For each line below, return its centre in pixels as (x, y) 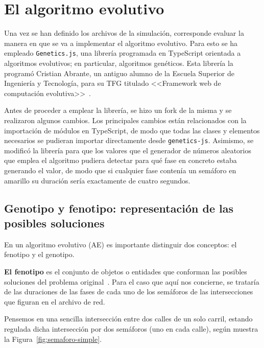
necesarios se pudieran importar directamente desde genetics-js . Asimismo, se (129, 140)
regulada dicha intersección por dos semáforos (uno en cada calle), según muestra (131, 328)
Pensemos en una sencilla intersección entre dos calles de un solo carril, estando (128, 319)
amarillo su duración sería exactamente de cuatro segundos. (97, 180)
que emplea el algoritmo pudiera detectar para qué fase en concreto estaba (121, 160)
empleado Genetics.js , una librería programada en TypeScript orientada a (123, 53)
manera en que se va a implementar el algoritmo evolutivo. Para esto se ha (121, 43)
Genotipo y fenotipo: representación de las (119, 208)
